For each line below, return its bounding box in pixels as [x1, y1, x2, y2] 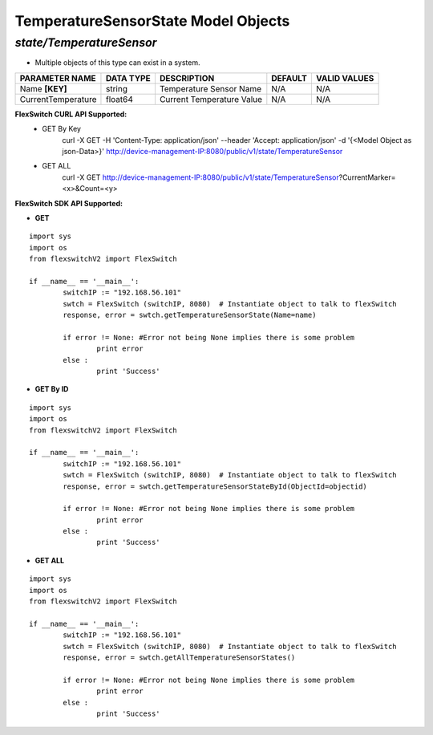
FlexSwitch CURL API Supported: [14, 109, 127, 119]
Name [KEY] [19, 83, 67, 94]
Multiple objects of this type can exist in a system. [34, 58, 200, 67]
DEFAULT [271, 72, 308, 83]
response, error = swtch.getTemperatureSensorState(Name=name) [63, 311, 317, 320]
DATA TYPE [105, 72, 152, 83]
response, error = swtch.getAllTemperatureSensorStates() [63, 652, 296, 662]
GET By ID [34, 384, 69, 394]
